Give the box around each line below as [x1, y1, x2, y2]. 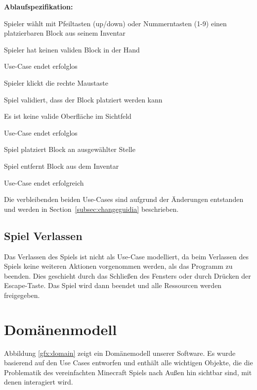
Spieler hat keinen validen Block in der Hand [4, 44, 140, 54]
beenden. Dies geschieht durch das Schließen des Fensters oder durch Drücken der [4, 270, 251, 281]
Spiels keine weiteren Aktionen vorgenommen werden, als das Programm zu [4, 261, 233, 271]
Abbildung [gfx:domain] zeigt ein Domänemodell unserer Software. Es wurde [4, 347, 236, 358]
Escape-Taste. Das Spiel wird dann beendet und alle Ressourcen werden [4, 280, 222, 291]
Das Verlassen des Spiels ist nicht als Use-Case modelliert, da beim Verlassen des [4, 251, 249, 261]
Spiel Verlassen [4, 228, 83, 243]
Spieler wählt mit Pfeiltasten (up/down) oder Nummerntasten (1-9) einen [4, 18, 227, 28]
